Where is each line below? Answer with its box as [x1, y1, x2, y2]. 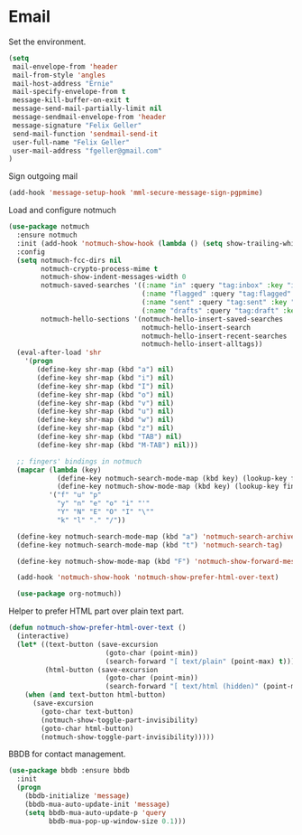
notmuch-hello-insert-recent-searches [142, 332, 288, 341]
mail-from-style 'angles [12, 70, 105, 80]
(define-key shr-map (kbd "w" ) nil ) [36, 416, 175, 425]
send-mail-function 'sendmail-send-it [12, 129, 159, 138]
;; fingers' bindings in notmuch [16, 456, 142, 466]
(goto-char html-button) [41, 724, 134, 733]
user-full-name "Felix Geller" [12, 137, 130, 146]
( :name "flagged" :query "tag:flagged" [142, 289, 292, 299]
